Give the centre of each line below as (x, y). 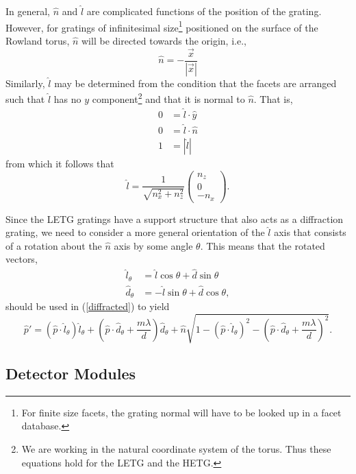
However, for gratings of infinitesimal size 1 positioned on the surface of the (162, 26)
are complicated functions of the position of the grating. (204, 11)
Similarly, (25, 83)
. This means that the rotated (263, 245)
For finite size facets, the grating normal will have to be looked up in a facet (181, 412)
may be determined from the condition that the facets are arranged (195, 83)
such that (25, 98)
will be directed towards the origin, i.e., (164, 40)
